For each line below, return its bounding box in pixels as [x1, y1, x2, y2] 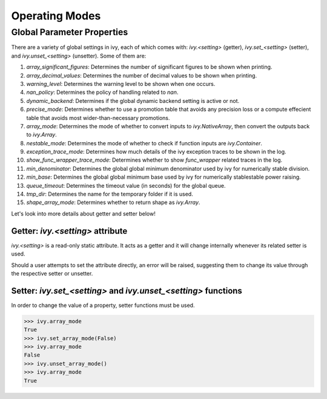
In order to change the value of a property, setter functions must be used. [11, 302, 195, 309]
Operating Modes [11, 9, 101, 22]
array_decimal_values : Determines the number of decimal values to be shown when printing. [26, 71, 257, 79]
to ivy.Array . [26, 131, 57, 139]
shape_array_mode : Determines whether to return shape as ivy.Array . [26, 199, 200, 206]
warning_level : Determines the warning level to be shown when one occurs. [26, 80, 216, 87]
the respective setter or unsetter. [11, 269, 93, 277]
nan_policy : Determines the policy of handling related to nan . [26, 88, 179, 96]
